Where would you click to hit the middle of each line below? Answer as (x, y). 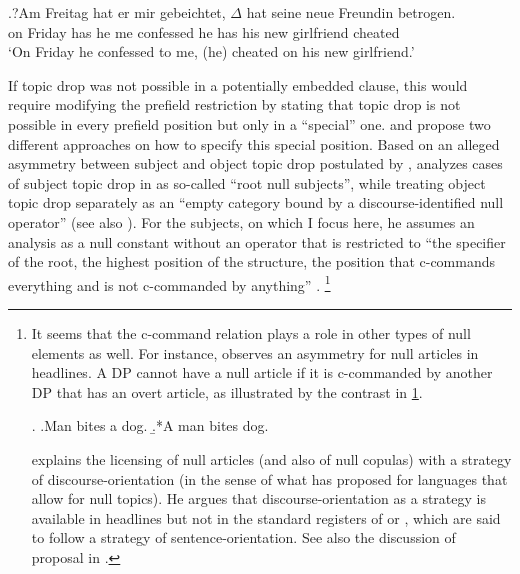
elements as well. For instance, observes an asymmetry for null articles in (255, 352)
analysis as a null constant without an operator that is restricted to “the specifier (257, 241)
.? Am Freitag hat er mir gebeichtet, (117, 12)
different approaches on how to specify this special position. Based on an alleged (254, 143)
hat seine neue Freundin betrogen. (351, 12)
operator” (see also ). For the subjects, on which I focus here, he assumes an (241, 221)
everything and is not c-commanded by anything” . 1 (169, 283)
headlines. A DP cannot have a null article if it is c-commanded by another (262, 372)
